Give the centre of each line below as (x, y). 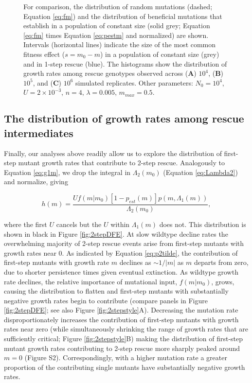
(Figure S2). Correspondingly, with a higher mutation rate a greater (126, 357)
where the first (26, 224)
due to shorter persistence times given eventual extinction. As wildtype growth (121, 271)
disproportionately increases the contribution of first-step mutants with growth (121, 319)
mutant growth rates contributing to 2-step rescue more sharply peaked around (122, 348)
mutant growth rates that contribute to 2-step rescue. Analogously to (121, 163)
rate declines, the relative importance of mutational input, (91, 281)
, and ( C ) (47, 82)
